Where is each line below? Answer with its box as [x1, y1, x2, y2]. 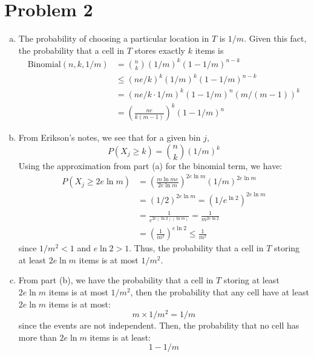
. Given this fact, [244, 32, 307, 45]
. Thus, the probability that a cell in [129, 242, 264, 254]
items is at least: [90, 330, 151, 343]
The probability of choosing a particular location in [18, 32, 209, 45]
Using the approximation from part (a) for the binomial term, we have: [18, 159, 283, 172]
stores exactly [134, 43, 185, 56]
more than [18, 330, 57, 343]
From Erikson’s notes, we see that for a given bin [18, 131, 201, 144]
